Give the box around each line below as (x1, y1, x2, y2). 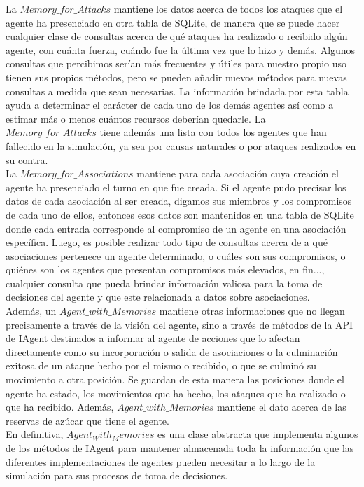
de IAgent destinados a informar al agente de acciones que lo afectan (6, 331, 300, 345)
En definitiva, (6, 427, 64, 441)
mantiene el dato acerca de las (216, 399, 346, 414)
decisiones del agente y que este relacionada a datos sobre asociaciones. (6, 289, 310, 304)
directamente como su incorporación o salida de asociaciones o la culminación (6, 344, 338, 359)
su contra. (6, 152, 48, 167)
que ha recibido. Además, (6, 399, 114, 414)
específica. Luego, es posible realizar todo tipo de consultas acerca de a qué (6, 235, 328, 249)
